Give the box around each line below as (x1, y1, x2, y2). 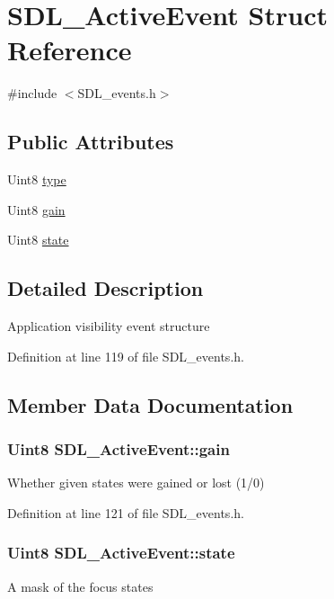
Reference (7, 31, 132, 68)
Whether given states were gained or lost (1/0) (7, 473, 265, 492)
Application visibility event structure (7, 317, 210, 335)
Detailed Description (7, 274, 204, 302)
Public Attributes (7, 128, 174, 156)
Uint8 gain (7, 200, 66, 219)
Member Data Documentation (7, 390, 294, 418)
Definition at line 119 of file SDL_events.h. (7, 346, 244, 365)
